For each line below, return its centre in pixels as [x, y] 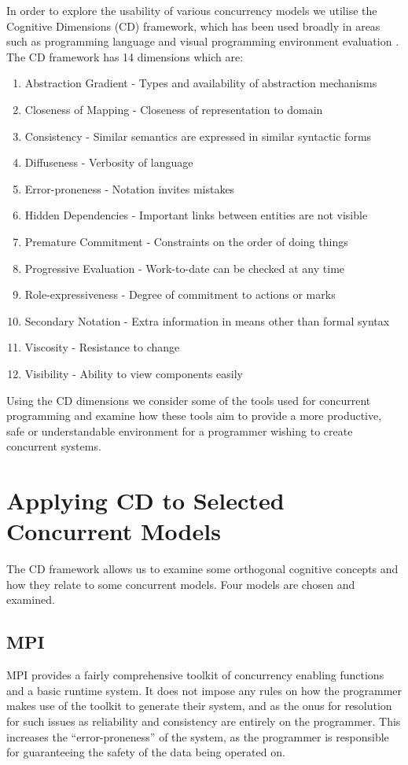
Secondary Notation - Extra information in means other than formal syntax [207, 320]
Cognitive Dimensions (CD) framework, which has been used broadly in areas [193, 26]
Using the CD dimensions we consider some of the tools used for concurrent [189, 400]
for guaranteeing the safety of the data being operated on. [146, 752]
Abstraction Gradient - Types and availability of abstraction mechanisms [201, 83]
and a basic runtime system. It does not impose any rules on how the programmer [204, 690]
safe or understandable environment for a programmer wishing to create [180, 430]
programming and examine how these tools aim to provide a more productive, [194, 416]
